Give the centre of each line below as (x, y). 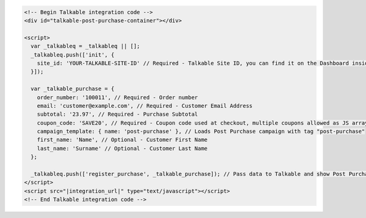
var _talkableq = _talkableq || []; (85, 46)
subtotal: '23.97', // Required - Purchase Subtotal (117, 114)
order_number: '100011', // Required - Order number (117, 97)
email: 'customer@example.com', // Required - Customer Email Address (145, 106)
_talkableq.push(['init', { (73, 54)
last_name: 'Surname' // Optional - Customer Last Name (122, 148)
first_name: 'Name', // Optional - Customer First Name (122, 140)
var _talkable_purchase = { (73, 89)
